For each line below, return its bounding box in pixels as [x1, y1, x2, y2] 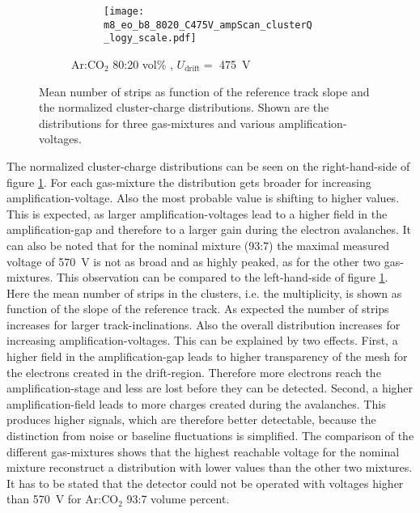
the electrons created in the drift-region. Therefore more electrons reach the [6, 363, 381, 380]
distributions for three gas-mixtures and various [39, 114, 275, 131]
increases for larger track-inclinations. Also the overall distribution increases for [6, 316, 401, 333]
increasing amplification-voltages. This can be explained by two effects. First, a [6, 332, 398, 349]
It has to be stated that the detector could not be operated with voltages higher [6, 474, 404, 491]
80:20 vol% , [112, 55, 173, 72]
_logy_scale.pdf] [104, 32, 197, 45]
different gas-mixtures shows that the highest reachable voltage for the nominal [6, 443, 400, 460]
